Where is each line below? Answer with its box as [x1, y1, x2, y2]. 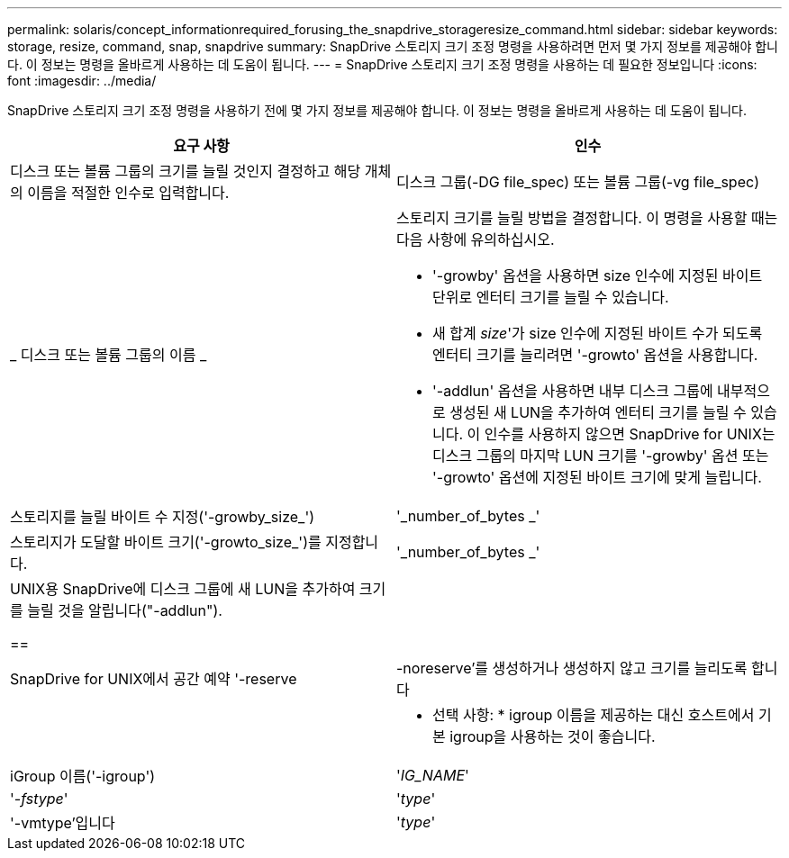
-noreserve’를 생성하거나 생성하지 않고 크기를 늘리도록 [396, 659, 748, 677]
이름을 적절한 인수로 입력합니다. [27, 184, 230, 202]
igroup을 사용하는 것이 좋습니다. [449, 727, 656, 745]
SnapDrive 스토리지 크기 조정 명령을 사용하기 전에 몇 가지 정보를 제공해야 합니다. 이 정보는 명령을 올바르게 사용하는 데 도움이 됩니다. [7, 103, 747, 118]
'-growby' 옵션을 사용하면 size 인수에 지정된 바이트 [432, 266, 763, 284]
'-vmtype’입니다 [10, 814, 115, 832]
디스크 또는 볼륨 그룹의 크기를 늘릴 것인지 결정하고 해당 [10, 162, 361, 180]
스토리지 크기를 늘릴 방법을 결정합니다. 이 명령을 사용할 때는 [396, 209, 778, 227]
